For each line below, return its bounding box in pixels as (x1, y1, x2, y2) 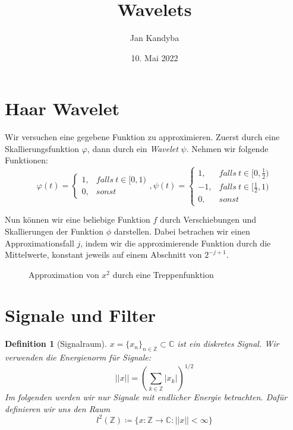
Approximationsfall (5, 236, 74, 249)
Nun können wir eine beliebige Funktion (5, 213, 150, 226)
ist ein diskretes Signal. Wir (177, 337, 279, 350)
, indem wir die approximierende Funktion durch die (80, 236, 271, 249)
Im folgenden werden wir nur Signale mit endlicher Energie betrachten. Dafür (5, 391, 288, 403)
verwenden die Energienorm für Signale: (5, 351, 152, 363)
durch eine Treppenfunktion (112, 268, 214, 280)
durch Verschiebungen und (160, 213, 257, 226)
